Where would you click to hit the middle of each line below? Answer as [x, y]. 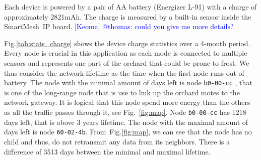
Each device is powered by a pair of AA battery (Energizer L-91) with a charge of [130, 7]
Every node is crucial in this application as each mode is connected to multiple [126, 53]
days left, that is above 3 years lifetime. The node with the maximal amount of [126, 122]
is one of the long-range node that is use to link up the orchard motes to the [122, 92]
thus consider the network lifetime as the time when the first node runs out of [124, 72]
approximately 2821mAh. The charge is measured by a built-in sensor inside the [128, 16]
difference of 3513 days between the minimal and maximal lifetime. [107, 151]
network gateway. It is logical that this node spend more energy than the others [127, 102]
